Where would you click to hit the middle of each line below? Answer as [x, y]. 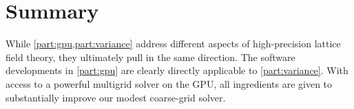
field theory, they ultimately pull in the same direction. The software [150, 57]
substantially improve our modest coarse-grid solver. [116, 97]
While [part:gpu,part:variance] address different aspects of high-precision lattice [173, 44]
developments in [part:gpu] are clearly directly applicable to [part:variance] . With [177, 70]
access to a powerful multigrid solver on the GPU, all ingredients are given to [169, 83]
